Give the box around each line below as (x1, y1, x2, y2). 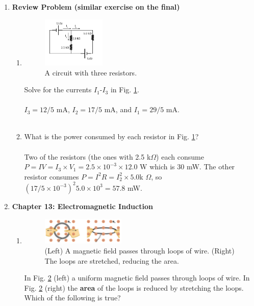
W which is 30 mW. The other (140, 161, 235, 172)
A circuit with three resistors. (44, 67, 137, 78)
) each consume (156, 151, 204, 162)
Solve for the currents (24, 84, 92, 95)
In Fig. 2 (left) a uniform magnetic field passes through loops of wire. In (24, 272, 250, 283)
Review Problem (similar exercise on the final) (12, 2, 180, 12)
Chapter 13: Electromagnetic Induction (12, 200, 153, 211)
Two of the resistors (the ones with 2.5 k (24, 151, 151, 162)
